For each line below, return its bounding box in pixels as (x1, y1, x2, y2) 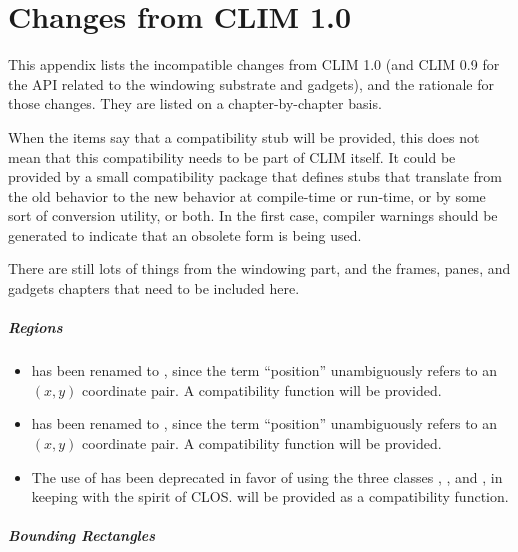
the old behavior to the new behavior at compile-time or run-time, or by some (8, 185, 486, 206)
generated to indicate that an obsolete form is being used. (8, 224, 362, 245)
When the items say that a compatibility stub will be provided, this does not (8, 126, 480, 147)
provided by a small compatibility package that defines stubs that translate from (8, 166, 503, 187)
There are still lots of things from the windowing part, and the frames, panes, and (8, 258, 511, 279)
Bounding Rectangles (8, 525, 156, 546)
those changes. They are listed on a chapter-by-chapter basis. (8, 93, 382, 114)
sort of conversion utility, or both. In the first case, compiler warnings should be (8, 205, 498, 226)
